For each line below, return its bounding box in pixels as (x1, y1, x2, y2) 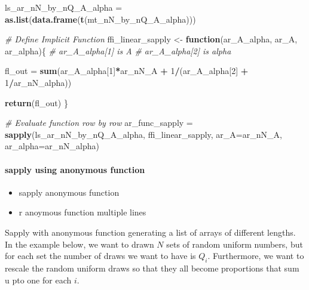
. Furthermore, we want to (207, 249, 304, 262)
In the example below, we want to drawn (5, 237, 154, 250)
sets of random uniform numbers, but (166, 237, 303, 250)
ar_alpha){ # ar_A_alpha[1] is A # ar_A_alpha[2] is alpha (5, 44, 231, 57)
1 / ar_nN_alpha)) (5, 76, 72, 88)
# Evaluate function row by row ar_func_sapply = (5, 116, 193, 129)
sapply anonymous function (19, 186, 120, 198)
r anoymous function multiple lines (19, 206, 146, 218)
